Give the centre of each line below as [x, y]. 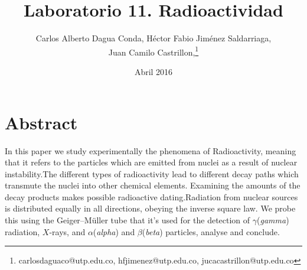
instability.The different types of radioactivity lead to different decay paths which [152, 173]
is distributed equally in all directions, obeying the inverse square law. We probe [150, 208]
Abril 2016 [153, 71]
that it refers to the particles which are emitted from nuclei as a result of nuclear [151, 162]
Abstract [41, 122]
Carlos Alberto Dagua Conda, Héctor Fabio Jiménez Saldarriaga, [153, 38]
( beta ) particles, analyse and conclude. [211, 231]
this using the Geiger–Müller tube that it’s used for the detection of [128, 220]
